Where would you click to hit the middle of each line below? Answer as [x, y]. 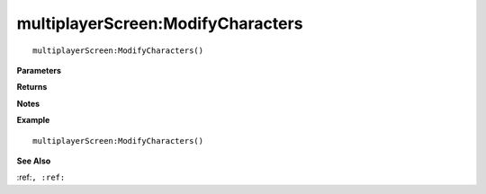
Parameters [39, 70]
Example [33, 120]
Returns [32, 87]
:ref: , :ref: [41, 177]
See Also [34, 161]
